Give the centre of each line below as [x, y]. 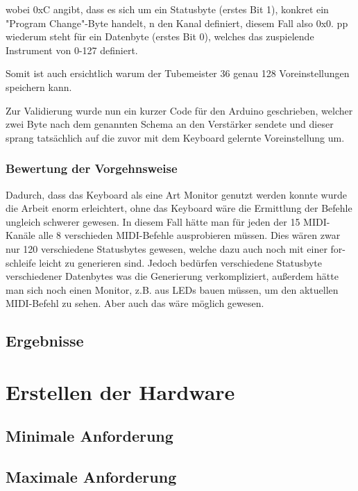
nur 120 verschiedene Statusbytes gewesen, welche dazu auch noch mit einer [167, 248]
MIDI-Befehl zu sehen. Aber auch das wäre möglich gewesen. [135, 303]
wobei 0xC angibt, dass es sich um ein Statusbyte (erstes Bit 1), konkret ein [167, 9]
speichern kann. [39, 86]
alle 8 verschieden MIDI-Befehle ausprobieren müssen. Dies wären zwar [189, 235]
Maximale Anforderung [91, 477]
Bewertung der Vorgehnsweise [92, 168]
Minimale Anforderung [89, 436]
